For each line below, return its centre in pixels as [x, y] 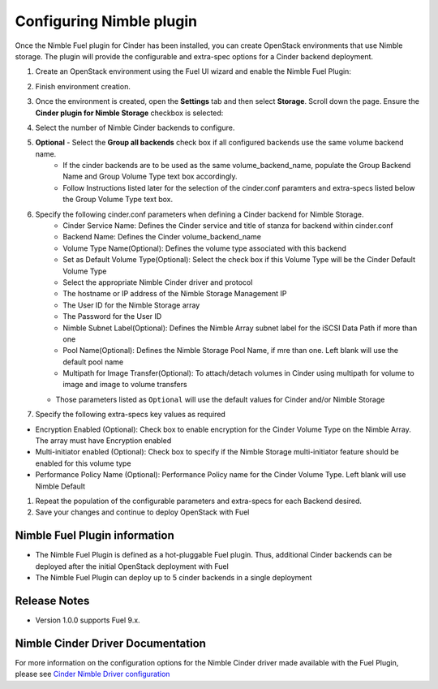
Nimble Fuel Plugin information [94, 536]
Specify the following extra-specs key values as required [131, 415]
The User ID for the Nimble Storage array [131, 305]
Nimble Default [60, 486]
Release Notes [52, 601]
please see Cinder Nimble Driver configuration [92, 674]
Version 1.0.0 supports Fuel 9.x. [88, 620]
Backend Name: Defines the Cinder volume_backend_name [162, 237]
